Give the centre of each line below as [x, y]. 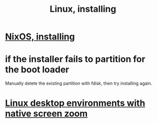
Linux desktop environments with [75, 103]
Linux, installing [83, 9]
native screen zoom [46, 114]
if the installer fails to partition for [75, 59]
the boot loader [37, 70]
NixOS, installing [40, 37]
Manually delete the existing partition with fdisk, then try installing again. [79, 83]
